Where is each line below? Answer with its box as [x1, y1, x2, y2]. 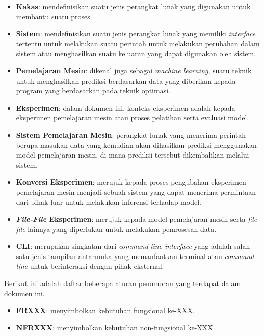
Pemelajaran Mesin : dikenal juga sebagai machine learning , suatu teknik [16, 65, 252, 75]
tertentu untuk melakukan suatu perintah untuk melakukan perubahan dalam [16, 38, 260, 48]
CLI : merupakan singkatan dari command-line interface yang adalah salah [16, 241, 250, 251]
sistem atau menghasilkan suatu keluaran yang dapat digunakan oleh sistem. [16, 48, 256, 59]
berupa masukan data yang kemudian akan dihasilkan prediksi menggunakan [16, 139, 257, 150]
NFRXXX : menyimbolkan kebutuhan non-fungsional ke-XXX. [16, 322, 215, 332]
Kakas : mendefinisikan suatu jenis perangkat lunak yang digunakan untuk [16, 1, 251, 11]
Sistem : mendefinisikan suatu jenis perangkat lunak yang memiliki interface [16, 28, 256, 39]
